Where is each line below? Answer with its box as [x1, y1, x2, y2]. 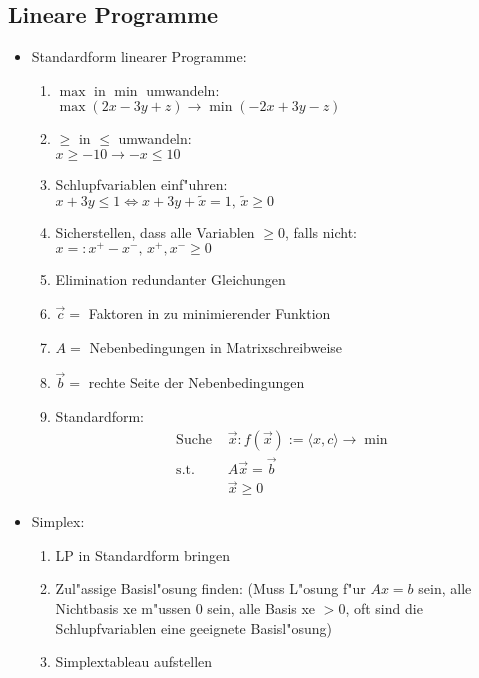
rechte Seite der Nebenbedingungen [88, 372, 305, 393]
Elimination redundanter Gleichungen [55, 269, 286, 290]
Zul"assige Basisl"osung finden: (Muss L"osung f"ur [55, 578, 366, 599]
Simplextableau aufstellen [55, 651, 213, 672]
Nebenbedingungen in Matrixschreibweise [89, 336, 343, 357]
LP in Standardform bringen [55, 544, 230, 565]
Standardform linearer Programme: [31, 46, 247, 67]
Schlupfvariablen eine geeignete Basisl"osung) [55, 617, 332, 638]
